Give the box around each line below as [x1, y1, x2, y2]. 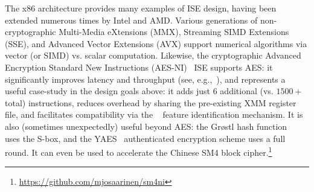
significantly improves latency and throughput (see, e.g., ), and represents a [5, 72, 286, 85]
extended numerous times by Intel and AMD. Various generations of [5, 13, 258, 26]
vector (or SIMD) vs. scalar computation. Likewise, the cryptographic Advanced [5, 49, 301, 62]
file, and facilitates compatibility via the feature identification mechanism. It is [5, 108, 303, 121]
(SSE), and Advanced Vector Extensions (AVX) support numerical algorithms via [5, 37, 307, 50]
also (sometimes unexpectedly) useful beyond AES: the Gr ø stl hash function [5, 120, 287, 132]
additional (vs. [220, 85, 274, 97]
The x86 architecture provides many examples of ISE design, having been [5, 2, 277, 14]
